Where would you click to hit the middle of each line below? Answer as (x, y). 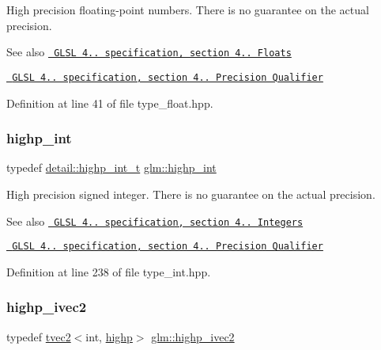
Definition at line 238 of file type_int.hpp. (109, 271)
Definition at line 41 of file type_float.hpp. (110, 103)
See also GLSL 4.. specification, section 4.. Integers (155, 221)
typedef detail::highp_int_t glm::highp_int (111, 167)
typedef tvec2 (39, 336)
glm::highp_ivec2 (193, 336)
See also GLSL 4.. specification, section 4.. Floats (149, 52)
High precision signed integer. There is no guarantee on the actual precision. (191, 194)
